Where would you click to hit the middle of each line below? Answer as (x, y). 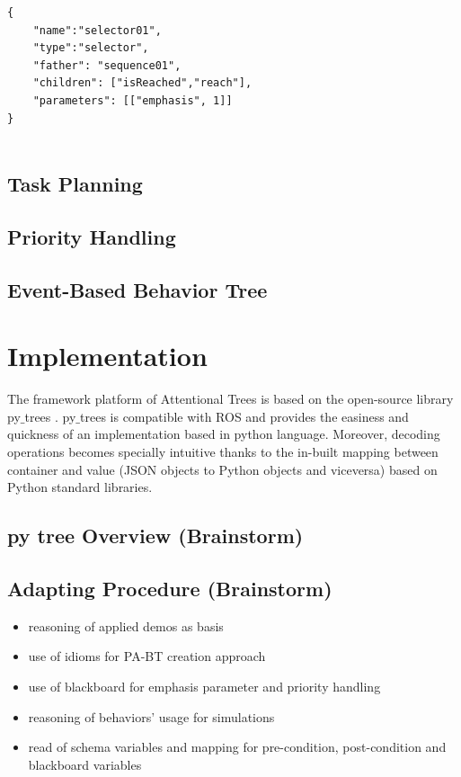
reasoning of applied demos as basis (126, 625)
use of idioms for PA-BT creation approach (147, 656)
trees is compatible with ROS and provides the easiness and (244, 416)
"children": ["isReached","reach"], (142, 83)
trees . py (50, 416)
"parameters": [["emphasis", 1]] (133, 100)
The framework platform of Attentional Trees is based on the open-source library (230, 399)
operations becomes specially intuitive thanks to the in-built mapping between (223, 451)
